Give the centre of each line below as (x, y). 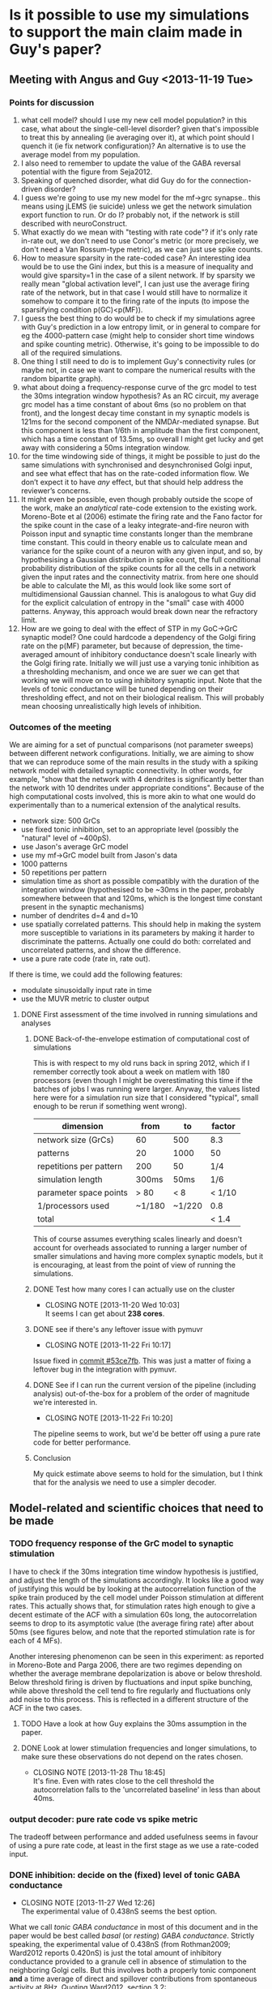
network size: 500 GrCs (60, 821)
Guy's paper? (55, 49)
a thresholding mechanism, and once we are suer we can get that (130, 672)
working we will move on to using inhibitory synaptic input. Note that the (141, 680)
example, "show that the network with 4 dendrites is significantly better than (137, 780)
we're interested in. (65, 1403)
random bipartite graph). (62, 378)
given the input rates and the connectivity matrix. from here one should (139, 577)
